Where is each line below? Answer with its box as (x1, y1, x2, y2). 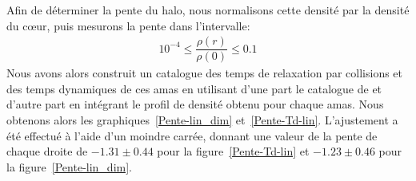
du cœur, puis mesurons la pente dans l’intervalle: (6, 17, 250, 33)
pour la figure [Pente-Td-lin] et (157, 143, 310, 159)
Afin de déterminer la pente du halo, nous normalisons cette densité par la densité (6, 2, 410, 18)
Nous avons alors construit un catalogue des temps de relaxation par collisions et (6, 65, 403, 81)
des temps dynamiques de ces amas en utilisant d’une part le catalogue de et (6, 80, 382, 96)
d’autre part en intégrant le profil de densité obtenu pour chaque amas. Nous (6, 96, 384, 112)
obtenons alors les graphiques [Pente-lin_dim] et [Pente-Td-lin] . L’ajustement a (6, 112, 398, 128)
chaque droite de (6, 143, 88, 159)
